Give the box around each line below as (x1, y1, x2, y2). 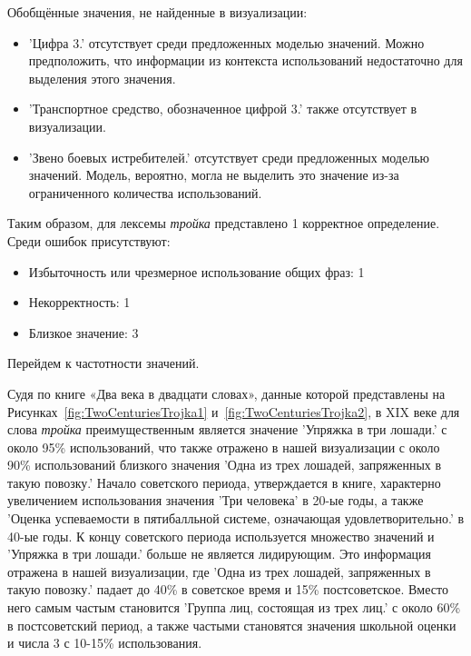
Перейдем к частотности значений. (7, 353, 200, 373)
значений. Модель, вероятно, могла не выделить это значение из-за (28, 165, 399, 184)
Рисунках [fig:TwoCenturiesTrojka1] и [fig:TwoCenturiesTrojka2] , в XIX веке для (7, 402, 460, 421)
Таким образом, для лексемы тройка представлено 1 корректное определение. (7, 214, 440, 233)
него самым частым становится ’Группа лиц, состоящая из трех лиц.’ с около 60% (7, 598, 461, 617)
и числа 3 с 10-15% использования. (7, 633, 202, 652)
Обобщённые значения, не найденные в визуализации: (7, 3, 308, 21)
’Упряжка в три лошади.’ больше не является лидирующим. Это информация (7, 544, 432, 563)
